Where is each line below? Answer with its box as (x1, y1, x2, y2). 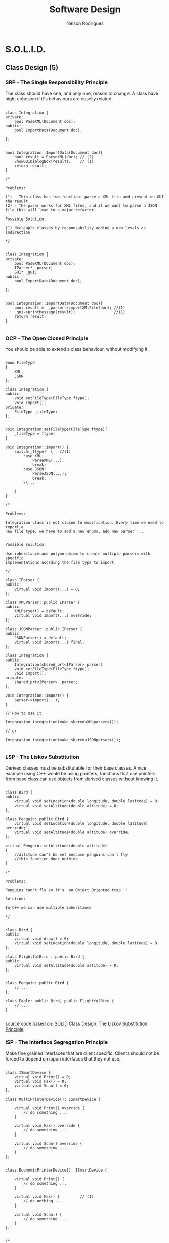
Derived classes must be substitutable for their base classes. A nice (5, 765, 147, 771)
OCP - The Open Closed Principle (5, 335, 89, 342)
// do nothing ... (23, 1198, 62, 1203)
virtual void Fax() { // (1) (14, 1194, 94, 1199)
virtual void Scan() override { (14, 1141, 82, 1146)
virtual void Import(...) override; (14, 613, 92, 618)
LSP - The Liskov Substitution (5, 753, 79, 760)
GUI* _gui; (14, 270, 37, 275)
